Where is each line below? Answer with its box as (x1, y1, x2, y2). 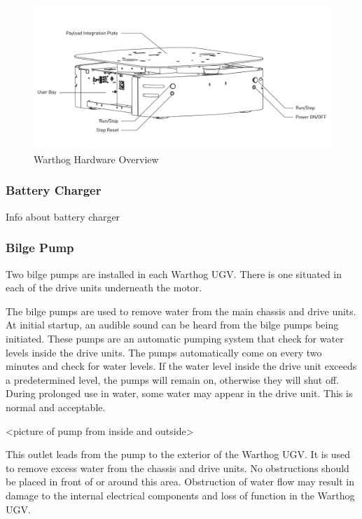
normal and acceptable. (6, 399, 106, 414)
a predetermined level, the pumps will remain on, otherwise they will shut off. (6, 372, 339, 387)
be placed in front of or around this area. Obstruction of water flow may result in (6, 474, 354, 489)
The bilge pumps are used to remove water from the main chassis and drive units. (6, 303, 356, 318)
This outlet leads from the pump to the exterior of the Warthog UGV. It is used (6, 447, 351, 462)
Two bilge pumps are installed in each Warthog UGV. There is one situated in (6, 266, 342, 281)
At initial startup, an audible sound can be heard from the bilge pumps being (6, 317, 339, 332)
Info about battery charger (6, 209, 120, 223)
